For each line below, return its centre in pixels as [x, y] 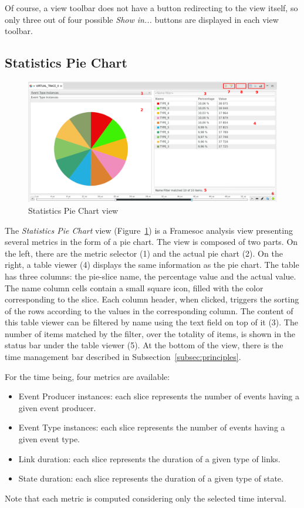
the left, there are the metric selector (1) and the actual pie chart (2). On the [144, 253]
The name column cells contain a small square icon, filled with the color [134, 287]
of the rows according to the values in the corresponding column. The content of [149, 310]
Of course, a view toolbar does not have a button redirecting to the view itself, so [151, 8]
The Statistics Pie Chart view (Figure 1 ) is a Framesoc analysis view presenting [149, 230]
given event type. [49, 439]
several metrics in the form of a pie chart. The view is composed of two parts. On [151, 242]
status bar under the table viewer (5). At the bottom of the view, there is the [144, 345]
